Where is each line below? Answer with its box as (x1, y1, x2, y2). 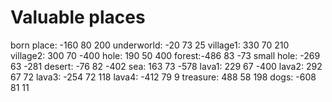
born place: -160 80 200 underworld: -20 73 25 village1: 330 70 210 (10, 39, 290, 51)
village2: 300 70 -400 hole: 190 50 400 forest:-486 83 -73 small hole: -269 (10, 49, 321, 61)
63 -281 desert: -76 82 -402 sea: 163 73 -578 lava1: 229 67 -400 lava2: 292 (10, 60, 323, 72)
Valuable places (10, 6, 146, 29)
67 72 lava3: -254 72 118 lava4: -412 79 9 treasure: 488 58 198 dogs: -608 (10, 71, 317, 83)
